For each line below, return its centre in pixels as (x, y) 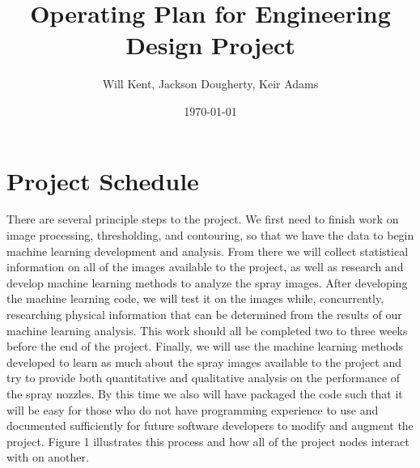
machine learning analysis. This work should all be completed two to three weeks (207, 330)
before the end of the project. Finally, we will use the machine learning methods (205, 346)
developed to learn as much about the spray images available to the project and (204, 362)
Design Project (210, 45)
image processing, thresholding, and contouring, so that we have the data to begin (210, 235)
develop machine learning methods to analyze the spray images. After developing (207, 282)
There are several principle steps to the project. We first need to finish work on (203, 219)
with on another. (48, 457)
